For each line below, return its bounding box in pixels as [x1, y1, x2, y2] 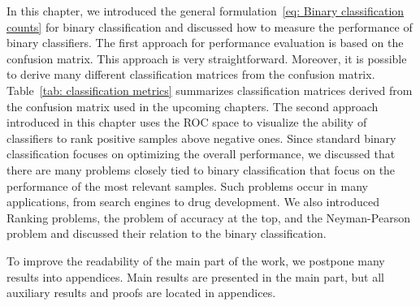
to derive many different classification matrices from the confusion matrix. [6, 66, 375, 83]
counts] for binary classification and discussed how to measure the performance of [6, 18, 413, 35]
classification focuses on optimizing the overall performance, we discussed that [6, 145, 396, 162]
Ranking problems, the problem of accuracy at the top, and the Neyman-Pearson [6, 209, 410, 226]
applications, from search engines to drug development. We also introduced [6, 193, 379, 210]
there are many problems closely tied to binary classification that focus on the [6, 161, 396, 178]
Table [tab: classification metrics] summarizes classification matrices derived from [6, 81, 413, 98]
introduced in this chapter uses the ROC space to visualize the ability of [6, 114, 367, 131]
